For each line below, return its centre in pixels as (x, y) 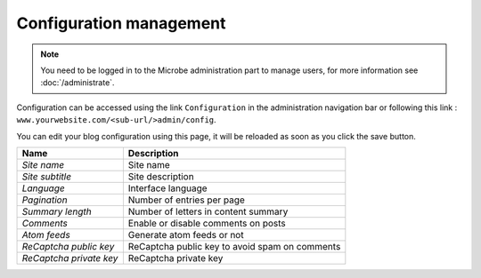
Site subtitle (46, 176)
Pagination (45, 200)
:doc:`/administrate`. (77, 83)
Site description (161, 176)
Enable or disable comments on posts (207, 223)
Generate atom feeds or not (186, 234)
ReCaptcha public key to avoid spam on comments (234, 246)
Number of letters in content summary (208, 211)
